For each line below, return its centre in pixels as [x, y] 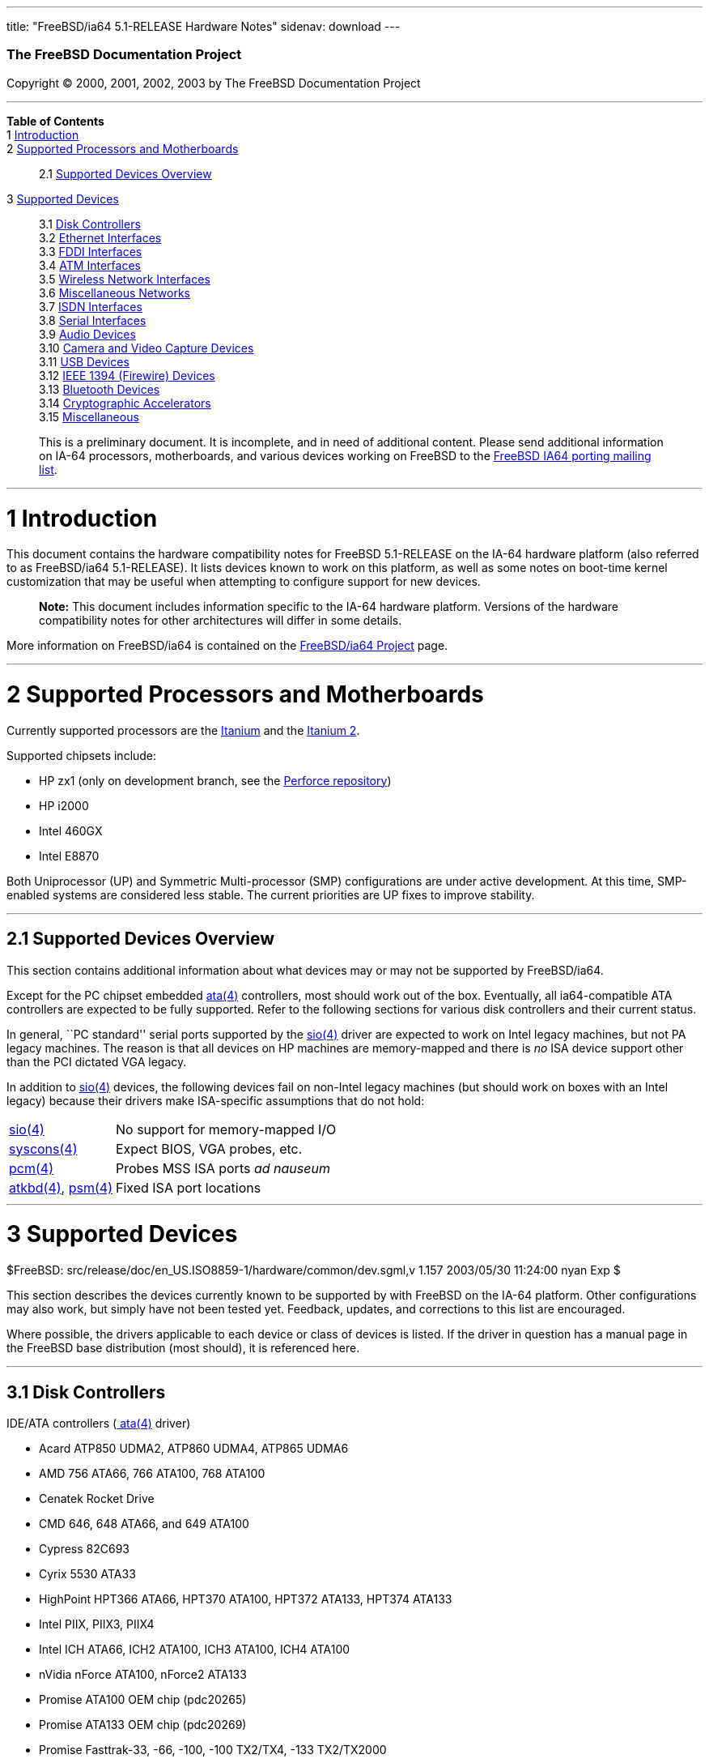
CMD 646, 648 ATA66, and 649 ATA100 [144, 1523]
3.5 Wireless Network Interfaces [125, 279]
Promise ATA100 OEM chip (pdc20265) [143, 1699]
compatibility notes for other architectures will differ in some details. [221, 621]
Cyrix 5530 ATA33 [87, 1573]
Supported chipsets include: [82, 755]
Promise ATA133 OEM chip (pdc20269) [143, 1724]
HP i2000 [64, 805]
